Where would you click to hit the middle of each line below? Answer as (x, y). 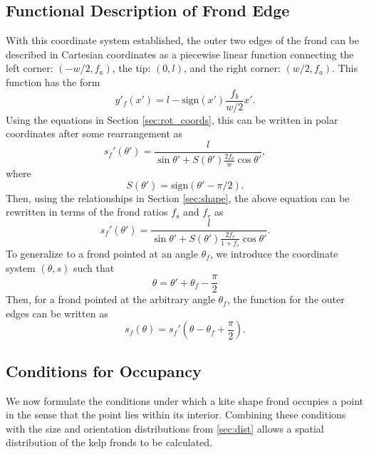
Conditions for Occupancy (104, 370)
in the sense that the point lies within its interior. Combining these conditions (176, 415)
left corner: (30, 68)
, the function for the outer (286, 299)
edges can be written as (57, 313)
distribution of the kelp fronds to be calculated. (109, 442)
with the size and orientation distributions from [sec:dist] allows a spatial (165, 428)
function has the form (53, 81)
